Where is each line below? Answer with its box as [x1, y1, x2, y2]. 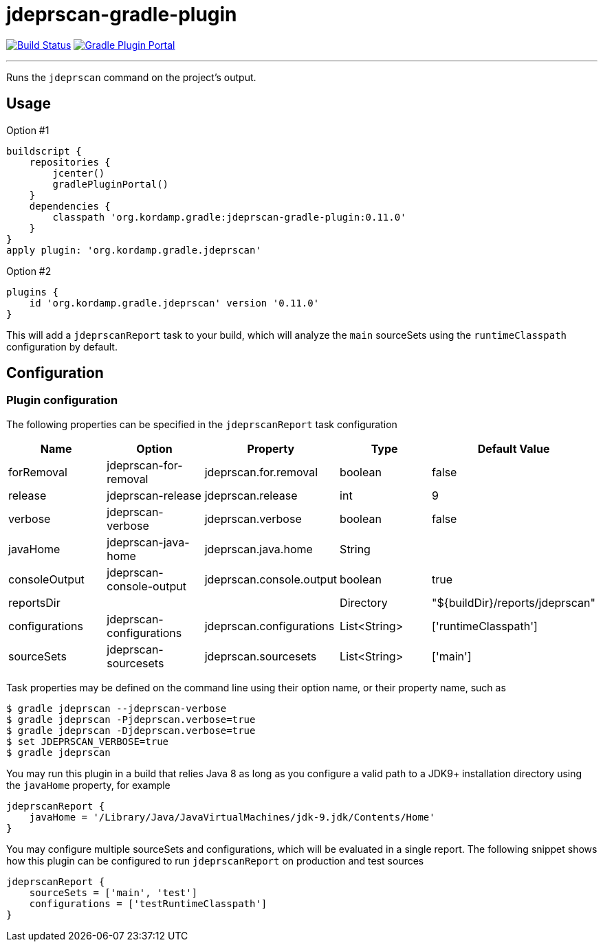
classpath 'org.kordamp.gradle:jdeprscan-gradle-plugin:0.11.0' [52, 211, 406, 223]
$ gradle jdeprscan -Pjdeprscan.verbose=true [6, 713, 256, 725]
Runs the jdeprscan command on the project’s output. [6, 71, 256, 83]
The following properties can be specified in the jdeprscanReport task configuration [6, 418, 397, 430]
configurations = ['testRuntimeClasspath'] [29, 898, 267, 909]
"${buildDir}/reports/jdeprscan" [432, 595, 595, 610]
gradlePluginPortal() [52, 178, 169, 190]
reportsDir [8, 595, 61, 610]
